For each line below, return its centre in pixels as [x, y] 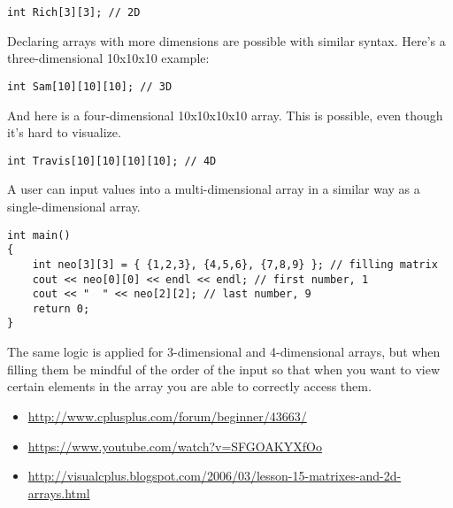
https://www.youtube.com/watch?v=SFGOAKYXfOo [175, 446]
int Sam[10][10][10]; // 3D [90, 86]
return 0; [61, 308]
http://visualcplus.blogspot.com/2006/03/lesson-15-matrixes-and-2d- [215, 476]
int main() [39, 235]
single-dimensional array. [74, 206]
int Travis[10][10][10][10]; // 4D [112, 161]
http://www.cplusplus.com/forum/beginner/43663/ [167, 416]
